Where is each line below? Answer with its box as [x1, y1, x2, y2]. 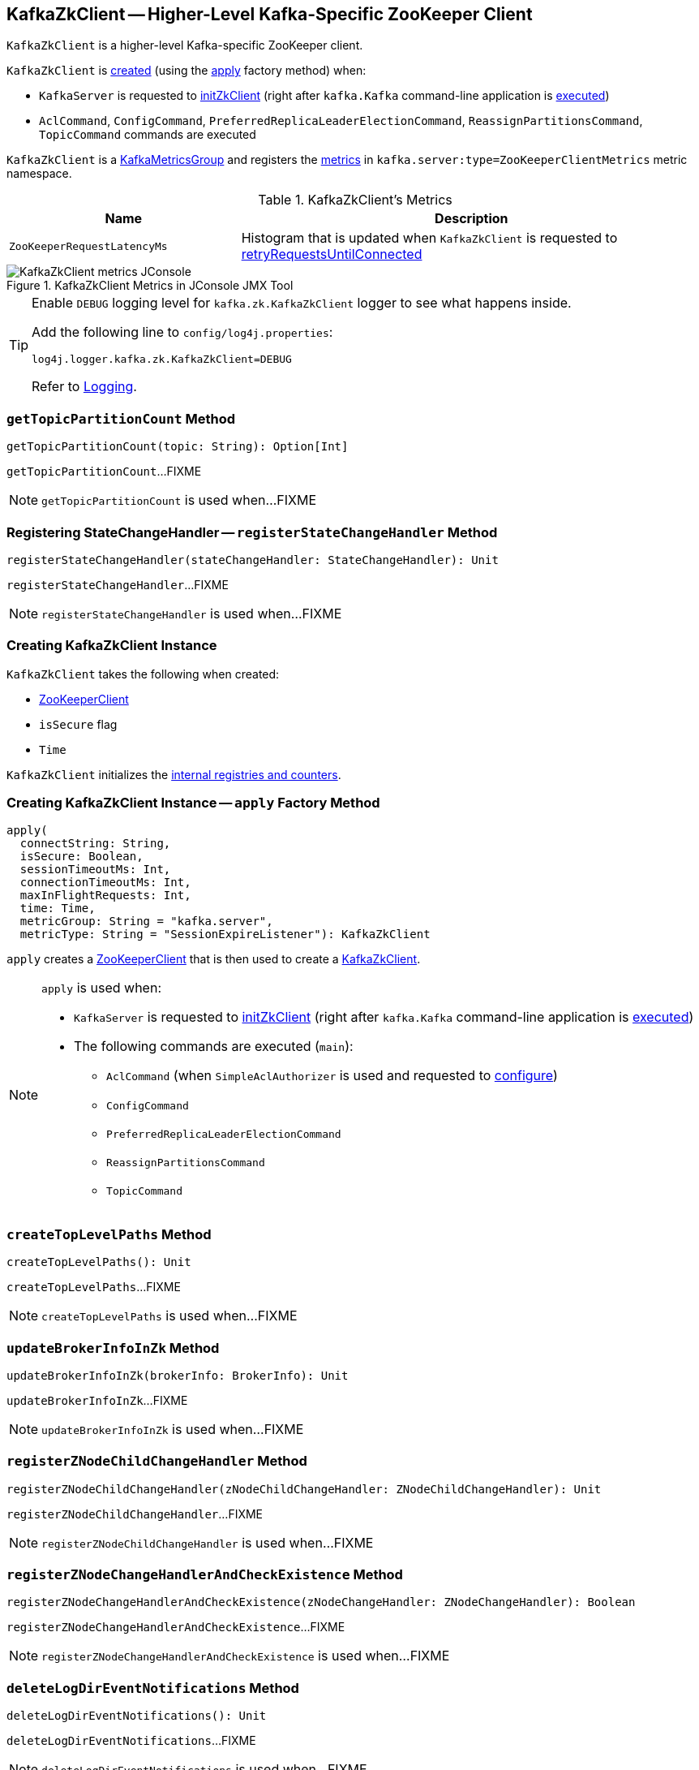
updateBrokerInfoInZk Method [6, 1339, 220, 1356]
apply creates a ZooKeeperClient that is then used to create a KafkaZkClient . [6, 952, 421, 967]
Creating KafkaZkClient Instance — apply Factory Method [6, 795, 380, 812]
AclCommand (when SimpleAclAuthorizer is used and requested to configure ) [106, 1067, 558, 1084]
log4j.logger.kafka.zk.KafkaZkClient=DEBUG [32, 353, 292, 366]
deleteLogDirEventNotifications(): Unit [6, 1709, 267, 1723]
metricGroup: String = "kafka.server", [19, 915, 273, 928]
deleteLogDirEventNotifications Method [6, 1679, 299, 1696]
